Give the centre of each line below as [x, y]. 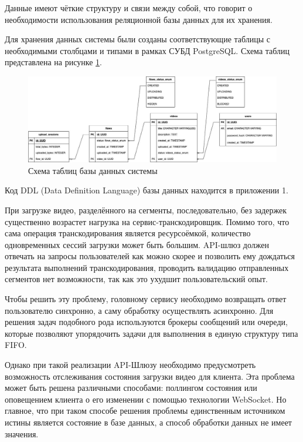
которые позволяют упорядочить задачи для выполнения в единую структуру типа [151, 333]
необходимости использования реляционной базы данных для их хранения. [139, 19]
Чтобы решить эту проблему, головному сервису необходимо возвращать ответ [146, 299]
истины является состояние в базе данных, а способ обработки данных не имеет [148, 422]
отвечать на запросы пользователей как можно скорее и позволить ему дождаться [150, 256]
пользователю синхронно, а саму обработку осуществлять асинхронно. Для [139, 310]
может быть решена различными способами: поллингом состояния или [131, 388]
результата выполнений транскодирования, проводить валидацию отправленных [147, 267]
